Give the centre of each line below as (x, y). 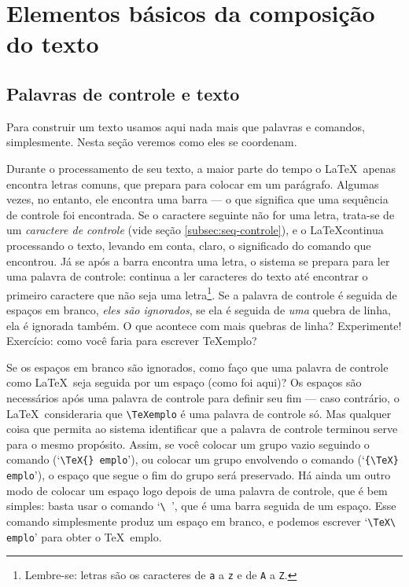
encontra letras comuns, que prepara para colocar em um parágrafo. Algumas (193, 183)
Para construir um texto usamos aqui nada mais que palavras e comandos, (186, 126)
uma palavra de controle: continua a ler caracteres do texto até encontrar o (187, 276)
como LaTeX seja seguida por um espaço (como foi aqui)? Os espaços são (184, 382)
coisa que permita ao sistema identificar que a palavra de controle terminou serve (202, 429)
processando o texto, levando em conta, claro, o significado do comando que (189, 245)
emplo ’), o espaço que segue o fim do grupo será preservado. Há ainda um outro (199, 475)
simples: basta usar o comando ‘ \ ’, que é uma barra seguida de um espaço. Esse (201, 506)
